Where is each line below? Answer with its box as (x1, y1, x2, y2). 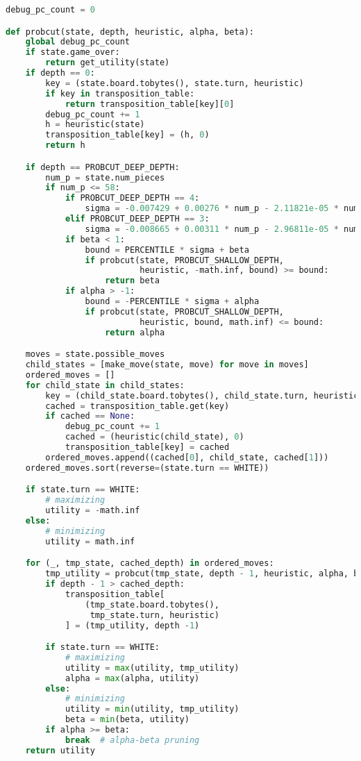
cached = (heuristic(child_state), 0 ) (65, 432, 244, 442)
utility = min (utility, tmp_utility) (65, 704, 240, 714)
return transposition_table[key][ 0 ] (65, 99, 235, 109)
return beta (105, 276, 160, 286)
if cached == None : (45, 411, 135, 421)
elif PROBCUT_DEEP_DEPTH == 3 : (65, 214, 210, 224)
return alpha (105, 327, 165, 337)
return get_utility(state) (45, 58, 170, 68)
